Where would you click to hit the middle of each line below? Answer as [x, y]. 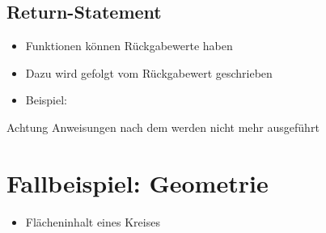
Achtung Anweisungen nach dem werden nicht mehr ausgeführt [163, 127]
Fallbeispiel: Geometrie [138, 182]
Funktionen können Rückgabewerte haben [129, 46]
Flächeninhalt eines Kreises [93, 221]
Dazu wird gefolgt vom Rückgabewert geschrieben [149, 72]
